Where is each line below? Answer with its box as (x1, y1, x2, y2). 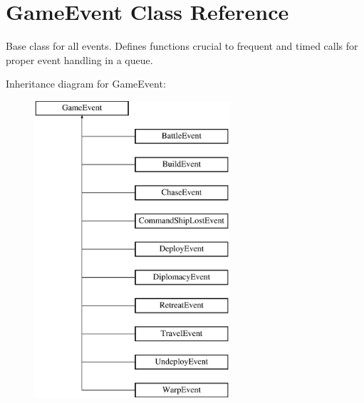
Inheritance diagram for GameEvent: (6, 76, 166, 91)
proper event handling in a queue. (6, 52, 153, 67)
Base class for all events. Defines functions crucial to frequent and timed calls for (6, 38, 358, 53)
